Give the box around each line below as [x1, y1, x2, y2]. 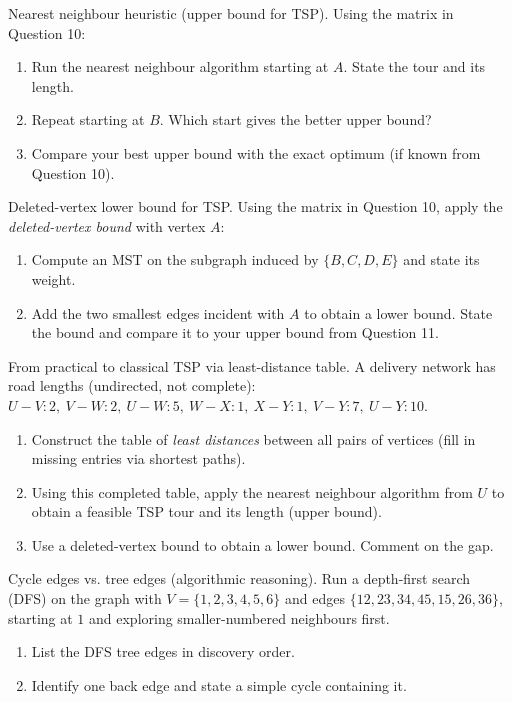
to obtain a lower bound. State [304, 302, 493, 323]
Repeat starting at [31, 109, 145, 130]
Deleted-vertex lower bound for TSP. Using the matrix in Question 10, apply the [8, 196, 503, 217]
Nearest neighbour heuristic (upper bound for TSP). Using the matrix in [8, 3, 454, 23]
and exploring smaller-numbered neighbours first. [89, 607, 390, 628]
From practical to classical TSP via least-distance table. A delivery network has [8, 355, 496, 376]
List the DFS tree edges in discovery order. [31, 641, 295, 662]
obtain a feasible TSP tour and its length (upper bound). [31, 501, 382, 522]
